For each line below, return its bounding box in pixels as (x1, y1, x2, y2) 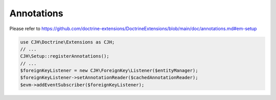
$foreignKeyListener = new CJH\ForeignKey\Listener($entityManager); (20, 68, 198, 73)
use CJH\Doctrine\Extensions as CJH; (20, 39, 115, 45)
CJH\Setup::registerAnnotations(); (20, 54, 109, 59)
